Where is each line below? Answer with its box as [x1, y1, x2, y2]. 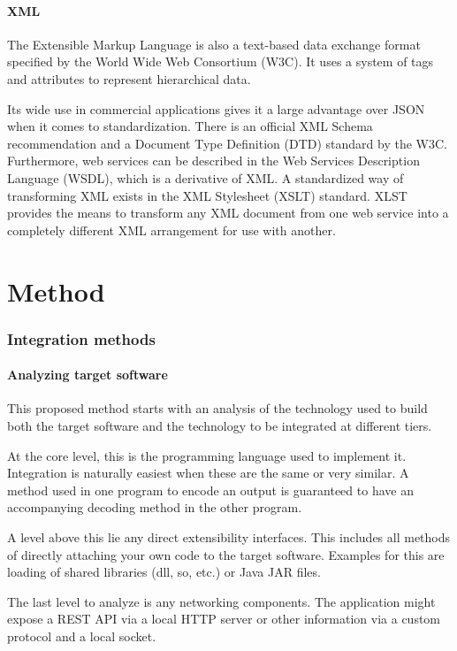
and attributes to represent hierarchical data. [7, 69, 251, 88]
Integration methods [7, 327, 156, 349]
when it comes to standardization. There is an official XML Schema [7, 117, 373, 135]
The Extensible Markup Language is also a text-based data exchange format [7, 34, 421, 53]
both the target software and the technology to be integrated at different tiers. [7, 416, 432, 434]
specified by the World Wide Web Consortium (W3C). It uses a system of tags [7, 52, 434, 71]
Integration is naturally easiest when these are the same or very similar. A [7, 463, 409, 482]
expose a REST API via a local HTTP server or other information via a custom [7, 609, 441, 628]
